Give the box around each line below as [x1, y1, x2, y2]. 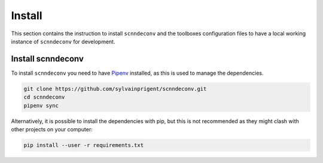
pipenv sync [23, 102, 59, 109]
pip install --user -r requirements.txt [23, 142, 144, 149]
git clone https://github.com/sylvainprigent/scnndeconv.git [23, 85, 207, 92]
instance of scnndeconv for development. [11, 38, 115, 45]
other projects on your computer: [11, 125, 93, 133]
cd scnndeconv [23, 94, 65, 101]
